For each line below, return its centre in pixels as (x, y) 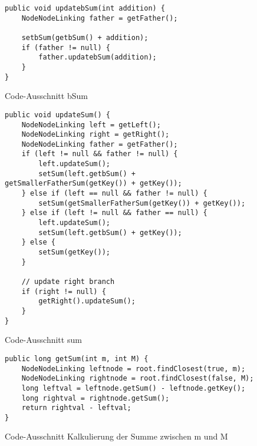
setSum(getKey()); (74, 252)
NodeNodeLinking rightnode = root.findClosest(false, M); (138, 379)
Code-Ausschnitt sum (43, 340)
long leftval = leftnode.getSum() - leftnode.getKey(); (134, 388)
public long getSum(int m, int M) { (77, 359)
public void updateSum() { (57, 115)
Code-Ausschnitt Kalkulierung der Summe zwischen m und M (116, 436)
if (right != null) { (64, 291)
